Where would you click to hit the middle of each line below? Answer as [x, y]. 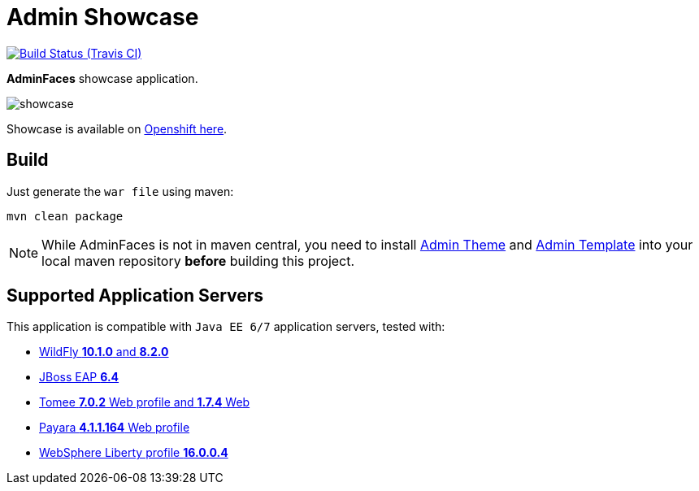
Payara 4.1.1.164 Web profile [115, 428]
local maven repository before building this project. [198, 261]
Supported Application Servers [135, 296]
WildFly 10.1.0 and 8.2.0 [104, 352]
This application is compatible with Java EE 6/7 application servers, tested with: [226, 327]
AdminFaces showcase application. [102, 78]
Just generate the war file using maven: [120, 191]
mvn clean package [65, 216]
